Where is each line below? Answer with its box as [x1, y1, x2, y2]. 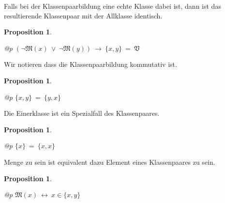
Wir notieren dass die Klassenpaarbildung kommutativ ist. [4, 59, 177, 69]
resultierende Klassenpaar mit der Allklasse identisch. [4, 10, 163, 20]
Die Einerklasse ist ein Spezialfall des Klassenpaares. [4, 108, 160, 118]
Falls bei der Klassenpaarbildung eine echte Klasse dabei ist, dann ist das [4, 1, 221, 11]
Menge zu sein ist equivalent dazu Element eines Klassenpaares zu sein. [4, 156, 215, 167]
